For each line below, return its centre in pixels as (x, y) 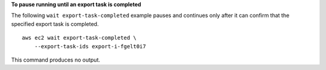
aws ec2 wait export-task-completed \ (79, 38)
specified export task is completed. (55, 24)
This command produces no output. (56, 60)
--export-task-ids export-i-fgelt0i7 (90, 46)
